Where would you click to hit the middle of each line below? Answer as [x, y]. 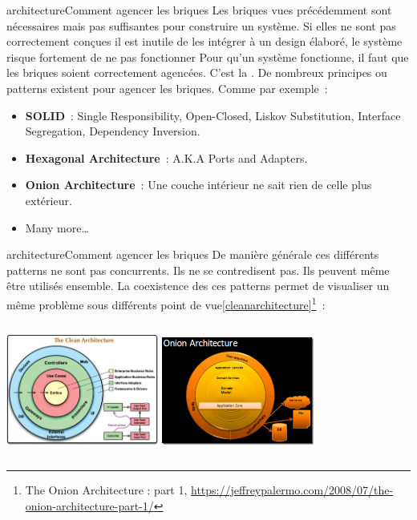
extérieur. [49, 200]
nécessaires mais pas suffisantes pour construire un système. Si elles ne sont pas [201, 25]
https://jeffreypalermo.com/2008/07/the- [292, 490]
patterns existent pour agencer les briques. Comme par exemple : [167, 88]
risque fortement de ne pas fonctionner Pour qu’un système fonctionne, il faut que [208, 56]
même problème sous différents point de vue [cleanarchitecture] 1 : [166, 303]
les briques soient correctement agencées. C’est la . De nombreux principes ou [197, 73]
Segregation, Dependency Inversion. [113, 131]
